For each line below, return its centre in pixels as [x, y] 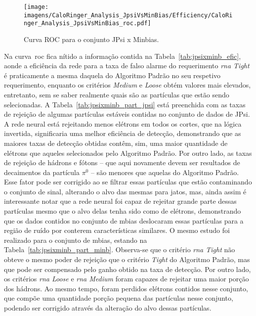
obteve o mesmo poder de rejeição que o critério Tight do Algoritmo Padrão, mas [127, 259]
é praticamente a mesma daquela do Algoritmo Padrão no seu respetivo [112, 75]
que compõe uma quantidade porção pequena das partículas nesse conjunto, [119, 298]
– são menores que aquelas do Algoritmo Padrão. [165, 172]
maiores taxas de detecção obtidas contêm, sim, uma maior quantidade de [116, 143]
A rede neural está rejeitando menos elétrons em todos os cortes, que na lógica [123, 123]
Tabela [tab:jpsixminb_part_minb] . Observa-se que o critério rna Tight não [120, 249]
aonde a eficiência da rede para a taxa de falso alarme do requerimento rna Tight [127, 66]
